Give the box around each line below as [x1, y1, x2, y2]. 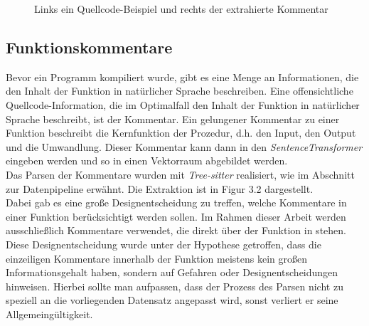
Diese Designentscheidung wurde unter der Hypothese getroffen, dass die [6, 236, 321, 251]
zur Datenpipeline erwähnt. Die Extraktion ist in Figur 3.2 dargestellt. [6, 181, 314, 196]
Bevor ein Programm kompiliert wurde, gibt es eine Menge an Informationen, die [6, 69, 359, 84]
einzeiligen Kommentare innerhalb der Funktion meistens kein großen [6, 251, 308, 265]
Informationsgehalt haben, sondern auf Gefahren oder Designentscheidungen [6, 265, 338, 280]
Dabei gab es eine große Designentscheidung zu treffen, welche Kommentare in [6, 195, 347, 210]
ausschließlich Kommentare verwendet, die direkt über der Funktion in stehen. [6, 223, 346, 238]
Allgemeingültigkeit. [6, 306, 93, 321]
